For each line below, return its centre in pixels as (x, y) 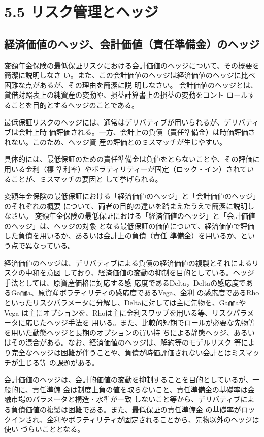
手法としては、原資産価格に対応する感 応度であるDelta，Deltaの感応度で (125, 282)
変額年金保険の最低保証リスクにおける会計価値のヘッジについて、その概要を (132, 65)
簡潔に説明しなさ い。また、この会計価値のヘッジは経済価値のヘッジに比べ (130, 75)
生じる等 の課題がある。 (58, 362)
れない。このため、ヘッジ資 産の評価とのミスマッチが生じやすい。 (115, 142)
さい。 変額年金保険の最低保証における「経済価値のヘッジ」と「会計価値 (133, 216)
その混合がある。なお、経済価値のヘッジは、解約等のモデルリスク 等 (126, 342)
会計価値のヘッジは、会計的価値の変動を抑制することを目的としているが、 (128, 379)
